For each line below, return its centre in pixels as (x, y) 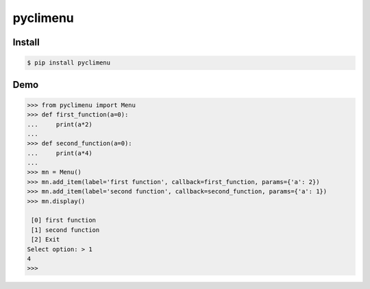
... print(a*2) (60, 124)
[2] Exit (46, 240)
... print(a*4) (60, 153)
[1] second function (65, 230)
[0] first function (63, 220)
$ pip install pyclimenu (69, 63)
